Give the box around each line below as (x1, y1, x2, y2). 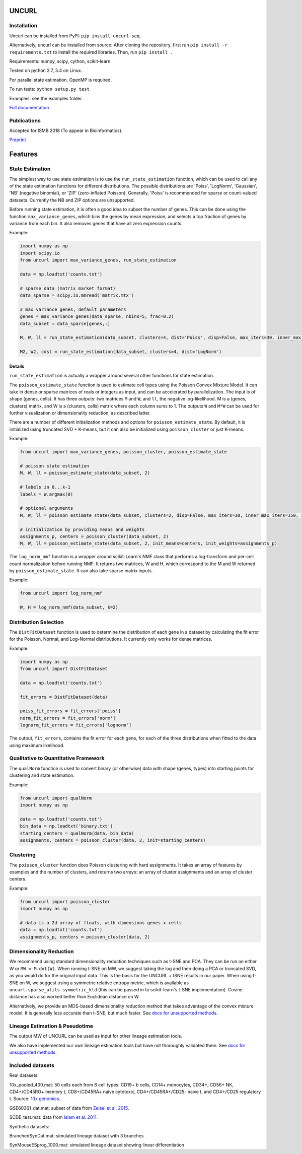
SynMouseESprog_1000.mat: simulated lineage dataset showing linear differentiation (9, 1142, 185, 1148)
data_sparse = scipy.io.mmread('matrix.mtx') (20, 293, 134, 298)
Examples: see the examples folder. (9, 95, 83, 101)
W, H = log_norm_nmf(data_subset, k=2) (20, 604, 118, 610)
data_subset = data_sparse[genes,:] (20, 320, 111, 326)
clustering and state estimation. (9, 772, 75, 778)
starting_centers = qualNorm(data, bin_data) (20, 830, 134, 836)
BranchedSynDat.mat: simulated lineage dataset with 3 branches (9, 1133, 144, 1138)
